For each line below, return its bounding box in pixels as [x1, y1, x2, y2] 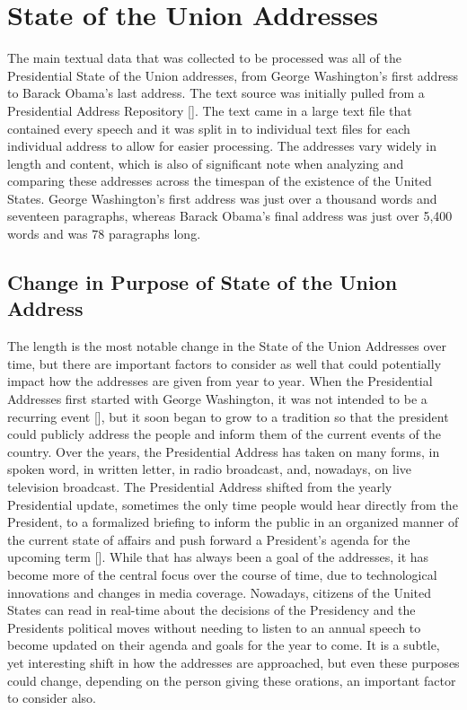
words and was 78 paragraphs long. [7, 224, 201, 243]
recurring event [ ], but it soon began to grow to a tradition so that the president [7, 407, 449, 425]
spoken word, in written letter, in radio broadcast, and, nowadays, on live [7, 460, 412, 478]
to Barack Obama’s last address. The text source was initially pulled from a [7, 83, 425, 102]
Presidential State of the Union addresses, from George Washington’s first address [7, 66, 459, 84]
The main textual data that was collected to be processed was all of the [7, 48, 401, 67]
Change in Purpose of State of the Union [7, 268, 398, 296]
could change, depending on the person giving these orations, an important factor [7, 671, 456, 689]
